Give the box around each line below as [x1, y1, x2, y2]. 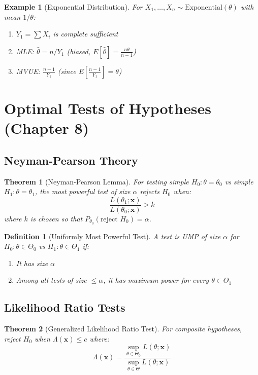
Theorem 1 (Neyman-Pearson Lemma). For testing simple [4, 176, 189, 186]
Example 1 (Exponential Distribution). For [4, 2, 143, 12]
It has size [16, 257, 48, 268]
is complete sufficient [53, 28, 118, 39]
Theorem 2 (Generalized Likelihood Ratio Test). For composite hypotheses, [4, 323, 242, 334]
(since [57, 65, 76, 76]
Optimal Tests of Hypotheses [4, 97, 211, 118]
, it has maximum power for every [103, 275, 209, 285]
